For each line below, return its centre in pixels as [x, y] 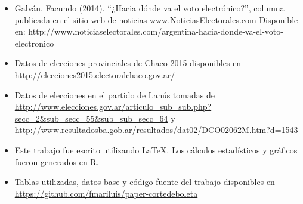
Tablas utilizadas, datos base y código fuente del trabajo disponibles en [145, 182]
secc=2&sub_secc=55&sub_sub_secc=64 [91, 118]
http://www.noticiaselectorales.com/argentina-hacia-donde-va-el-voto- [156, 31]
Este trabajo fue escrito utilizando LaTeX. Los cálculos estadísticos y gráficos [156, 149]
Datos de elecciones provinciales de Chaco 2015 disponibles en [128, 63]
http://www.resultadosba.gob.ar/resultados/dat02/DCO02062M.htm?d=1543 [156, 130]
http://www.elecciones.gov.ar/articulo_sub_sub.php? [113, 106]
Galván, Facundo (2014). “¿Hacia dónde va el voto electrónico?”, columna [149, 8]
